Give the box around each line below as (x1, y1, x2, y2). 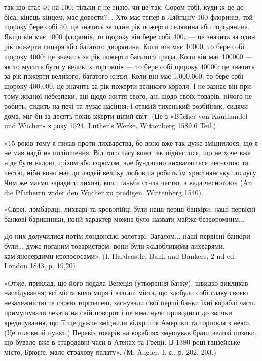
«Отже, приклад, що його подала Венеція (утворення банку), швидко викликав (4, 277, 248, 288)
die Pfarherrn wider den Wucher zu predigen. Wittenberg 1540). (4, 187, 203, 197)
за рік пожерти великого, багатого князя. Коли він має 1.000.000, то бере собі (4, 71, 244, 81)
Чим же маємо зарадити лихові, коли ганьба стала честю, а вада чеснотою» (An (4, 177, 252, 188)
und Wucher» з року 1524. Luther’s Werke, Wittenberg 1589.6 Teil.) (4, 120, 216, 131)
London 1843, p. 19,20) (4, 260, 76, 271)
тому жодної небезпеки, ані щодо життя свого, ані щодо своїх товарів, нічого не (4, 91, 252, 101)
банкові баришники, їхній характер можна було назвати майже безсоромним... (4, 213, 245, 224)
